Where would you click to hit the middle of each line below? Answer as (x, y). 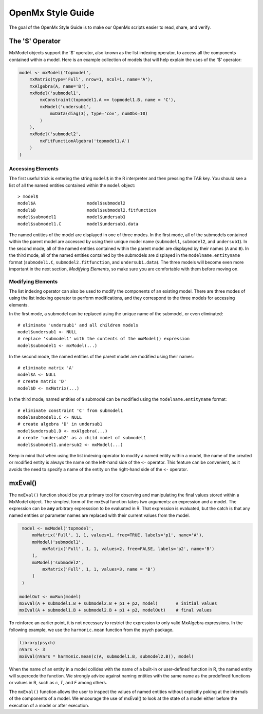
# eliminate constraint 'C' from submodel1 (70, 410)
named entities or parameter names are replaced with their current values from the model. (99, 515)
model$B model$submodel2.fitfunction (87, 210)
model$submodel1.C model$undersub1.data (78, 224)
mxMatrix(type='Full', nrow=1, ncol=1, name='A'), (91, 80)
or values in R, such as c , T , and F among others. (58, 683)
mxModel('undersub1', (66, 107)
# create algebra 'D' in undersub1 (60, 424)
